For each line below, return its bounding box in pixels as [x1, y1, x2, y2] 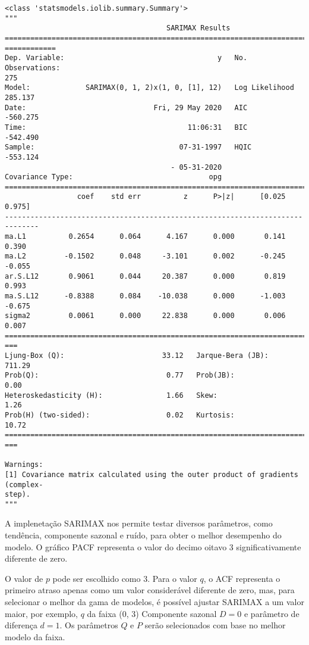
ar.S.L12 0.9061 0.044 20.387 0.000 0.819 [5, 272, 286, 281]
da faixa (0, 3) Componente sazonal [87, 607, 217, 619]
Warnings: [5, 460, 43, 469]
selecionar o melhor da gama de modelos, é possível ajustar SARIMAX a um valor [5, 596, 304, 608]
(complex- [5, 480, 43, 489]
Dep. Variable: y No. [5, 54, 248, 63]
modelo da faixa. [5, 630, 65, 643]
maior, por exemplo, [5, 607, 78, 619]
